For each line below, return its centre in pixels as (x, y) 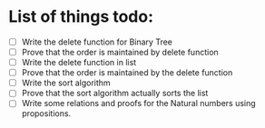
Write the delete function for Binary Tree (97, 42)
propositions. (46, 113)
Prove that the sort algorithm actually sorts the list (115, 94)
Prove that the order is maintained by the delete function (127, 73)
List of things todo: (81, 17)
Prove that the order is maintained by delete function (120, 52)
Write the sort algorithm (66, 83)
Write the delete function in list (79, 63)
